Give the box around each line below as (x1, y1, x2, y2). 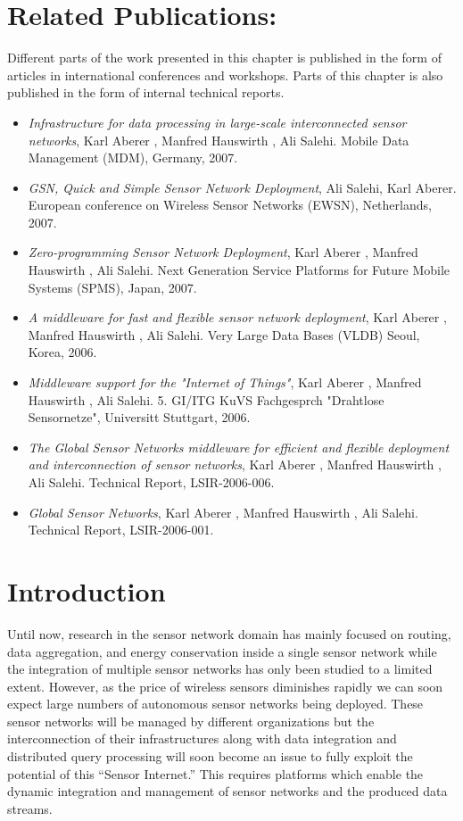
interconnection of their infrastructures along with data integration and (7, 729, 397, 748)
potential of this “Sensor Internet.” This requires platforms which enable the (7, 764, 424, 783)
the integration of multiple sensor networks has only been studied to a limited (7, 659, 433, 678)
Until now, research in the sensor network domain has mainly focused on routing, (7, 624, 451, 643)
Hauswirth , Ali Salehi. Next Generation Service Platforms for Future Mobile (28, 261, 451, 279)
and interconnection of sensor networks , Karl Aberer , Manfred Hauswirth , (28, 455, 442, 474)
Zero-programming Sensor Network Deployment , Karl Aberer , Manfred (28, 243, 418, 261)
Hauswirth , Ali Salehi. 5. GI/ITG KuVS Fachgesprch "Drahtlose (28, 390, 384, 409)
